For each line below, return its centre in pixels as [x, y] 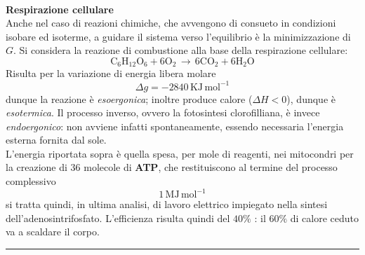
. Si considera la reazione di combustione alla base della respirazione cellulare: [181, 50]
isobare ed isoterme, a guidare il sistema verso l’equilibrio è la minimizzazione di [178, 36]
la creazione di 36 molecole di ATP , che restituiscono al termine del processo [172, 167]
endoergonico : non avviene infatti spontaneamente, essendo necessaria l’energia [175, 126]
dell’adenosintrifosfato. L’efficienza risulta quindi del [118, 218]
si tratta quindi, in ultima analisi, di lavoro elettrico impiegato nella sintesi [167, 204]
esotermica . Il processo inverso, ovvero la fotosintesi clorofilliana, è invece [163, 112]
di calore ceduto [325, 218]
